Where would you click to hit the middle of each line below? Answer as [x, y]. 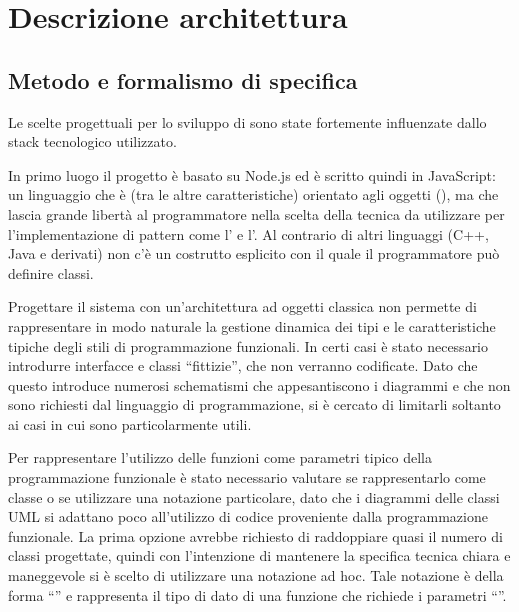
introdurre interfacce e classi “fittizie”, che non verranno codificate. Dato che [243, 365]
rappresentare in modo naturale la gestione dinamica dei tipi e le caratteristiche [252, 325]
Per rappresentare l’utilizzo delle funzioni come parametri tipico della [220, 457]
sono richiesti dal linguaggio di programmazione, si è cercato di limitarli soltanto [254, 404]
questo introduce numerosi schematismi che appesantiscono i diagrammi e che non [259, 384]
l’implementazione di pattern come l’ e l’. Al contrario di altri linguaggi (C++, [248, 233]
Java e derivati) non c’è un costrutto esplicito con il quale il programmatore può [254, 253]
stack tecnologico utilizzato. [92, 141]
